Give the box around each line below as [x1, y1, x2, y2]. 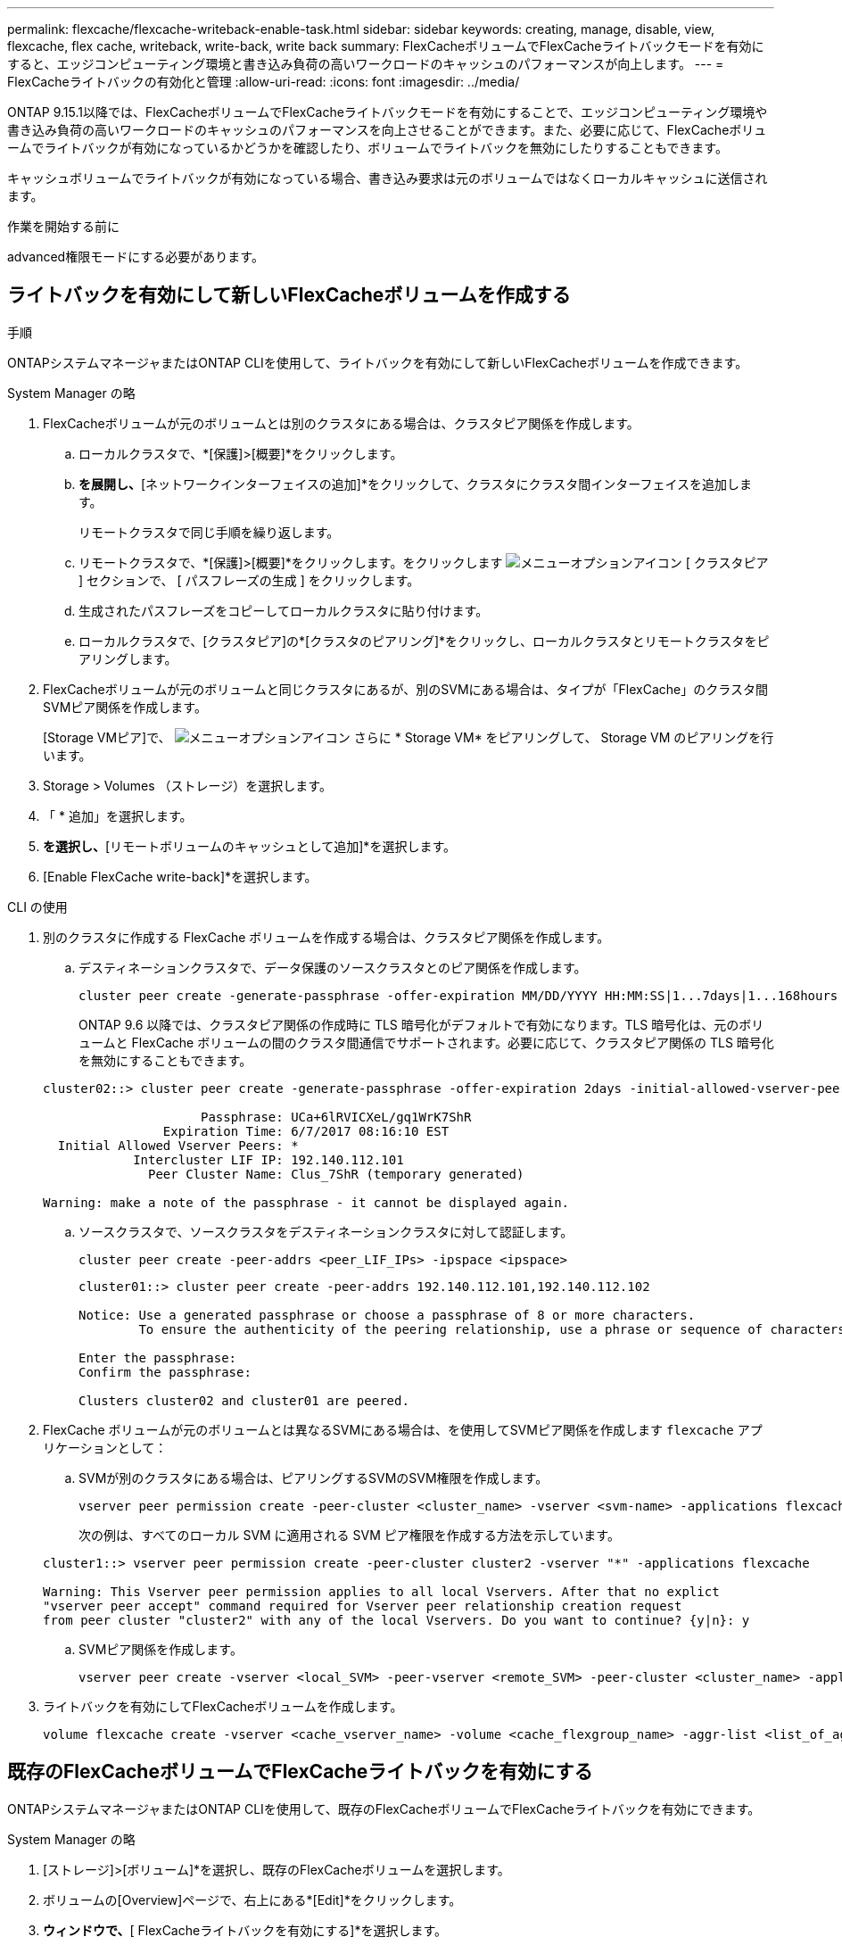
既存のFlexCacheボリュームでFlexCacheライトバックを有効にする [7, 1760, 593, 1784]
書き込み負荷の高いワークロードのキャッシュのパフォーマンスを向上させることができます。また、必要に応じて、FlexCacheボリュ [7, 122, 767, 137]
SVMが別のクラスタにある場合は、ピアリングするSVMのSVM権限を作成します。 [78, 1469, 549, 1486]
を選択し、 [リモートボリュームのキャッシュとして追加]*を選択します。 [43, 838, 456, 854]
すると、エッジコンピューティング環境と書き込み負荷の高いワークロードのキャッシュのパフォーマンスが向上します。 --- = [7, 56, 724, 71]
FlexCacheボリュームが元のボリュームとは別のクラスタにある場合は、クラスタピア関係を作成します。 [43, 415, 640, 431]
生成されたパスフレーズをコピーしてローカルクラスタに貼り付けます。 [78, 602, 489, 618]
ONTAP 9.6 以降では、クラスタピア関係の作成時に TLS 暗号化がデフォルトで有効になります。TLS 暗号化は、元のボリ [78, 1016, 764, 1032]
